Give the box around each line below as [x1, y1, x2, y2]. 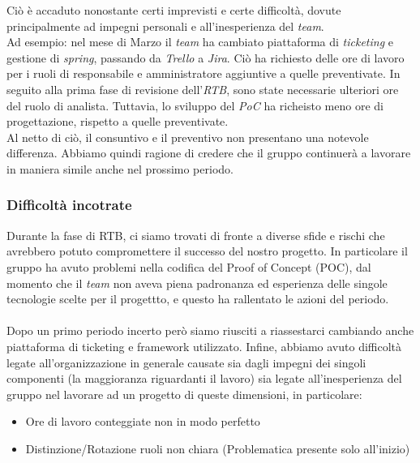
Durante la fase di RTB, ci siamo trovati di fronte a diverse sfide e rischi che [6, 226, 385, 243]
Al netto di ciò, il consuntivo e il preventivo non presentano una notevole [6, 128, 369, 145]
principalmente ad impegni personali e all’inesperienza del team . [6, 17, 324, 34]
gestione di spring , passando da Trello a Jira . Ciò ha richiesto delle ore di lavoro [6, 49, 405, 66]
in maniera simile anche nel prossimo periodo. [6, 160, 234, 177]
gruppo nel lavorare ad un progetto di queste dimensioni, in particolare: [6, 385, 362, 402]
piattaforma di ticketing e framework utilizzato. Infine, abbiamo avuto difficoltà [6, 337, 402, 354]
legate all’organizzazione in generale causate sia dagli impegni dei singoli [6, 354, 366, 371]
